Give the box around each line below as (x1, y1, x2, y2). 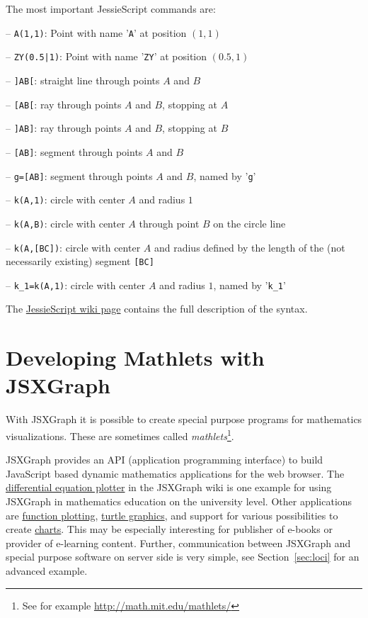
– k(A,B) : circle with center (6, 215, 125, 230)
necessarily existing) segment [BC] (6, 254, 154, 269)
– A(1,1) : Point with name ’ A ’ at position (6, 25, 187, 40)
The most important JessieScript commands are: (6, 1, 216, 16)
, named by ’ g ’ (193, 168, 256, 183)
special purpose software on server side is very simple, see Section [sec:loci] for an (6, 549, 360, 564)
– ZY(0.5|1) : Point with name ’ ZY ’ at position (6, 49, 207, 64)
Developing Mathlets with (6, 343, 265, 372)
